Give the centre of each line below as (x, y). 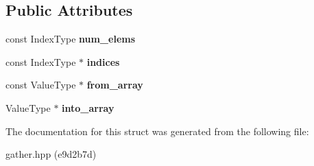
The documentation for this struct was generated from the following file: (157, 131)
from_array (115, 85)
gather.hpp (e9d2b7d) (51, 154)
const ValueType (41, 85)
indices (103, 61)
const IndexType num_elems (71, 39)
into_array (88, 107)
